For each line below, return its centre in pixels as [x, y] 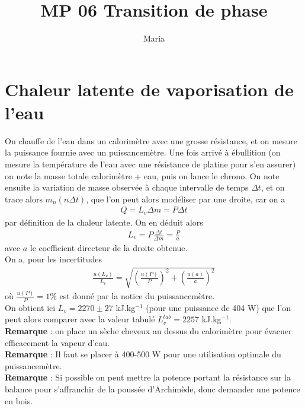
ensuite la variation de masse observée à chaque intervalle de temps [127, 187]
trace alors [24, 199]
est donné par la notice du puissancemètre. [137, 295]
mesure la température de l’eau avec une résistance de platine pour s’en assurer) [150, 164]
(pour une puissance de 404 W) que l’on [219, 307]
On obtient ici [30, 307]
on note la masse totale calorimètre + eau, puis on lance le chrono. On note [142, 175]
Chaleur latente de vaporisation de [149, 89]
